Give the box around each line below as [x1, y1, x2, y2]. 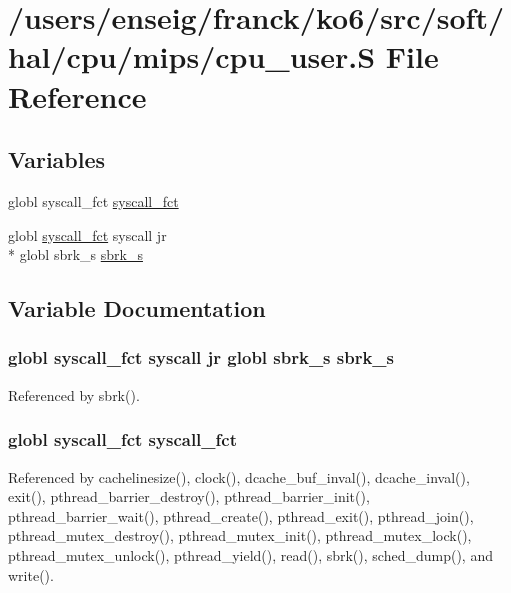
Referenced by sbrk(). [8, 384, 140, 405]
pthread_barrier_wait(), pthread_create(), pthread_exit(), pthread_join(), [8, 505, 474, 526]
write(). [8, 564, 54, 585]
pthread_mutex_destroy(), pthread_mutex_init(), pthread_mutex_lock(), [8, 525, 472, 546]
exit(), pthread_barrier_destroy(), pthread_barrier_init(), [8, 486, 370, 507]
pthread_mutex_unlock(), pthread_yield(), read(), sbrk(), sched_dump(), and [8, 544, 493, 565]
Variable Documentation [8, 293, 266, 324]
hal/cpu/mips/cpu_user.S [8, 36, 376, 77]
